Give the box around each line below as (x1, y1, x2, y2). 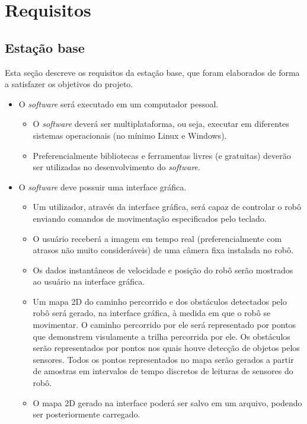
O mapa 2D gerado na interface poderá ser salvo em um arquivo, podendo (33, 396, 302, 409)
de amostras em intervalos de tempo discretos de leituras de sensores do (33, 365, 293, 377)
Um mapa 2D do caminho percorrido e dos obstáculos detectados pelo (33, 295, 287, 307)
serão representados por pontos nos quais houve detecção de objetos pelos (33, 342, 300, 354)
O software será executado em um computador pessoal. (18, 97, 219, 110)
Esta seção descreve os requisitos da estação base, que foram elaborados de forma (5, 66, 300, 78)
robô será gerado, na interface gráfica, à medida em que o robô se (33, 307, 271, 319)
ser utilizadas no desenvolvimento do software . (33, 161, 200, 173)
